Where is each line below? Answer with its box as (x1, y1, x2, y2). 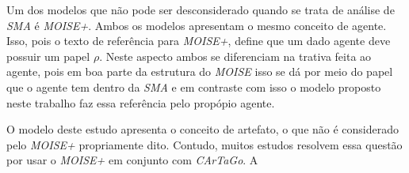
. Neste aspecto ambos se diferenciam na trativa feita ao (99, 47, 372, 64)
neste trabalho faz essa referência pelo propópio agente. (6, 94, 275, 111)
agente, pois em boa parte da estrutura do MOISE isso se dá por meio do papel (6, 63, 393, 80)
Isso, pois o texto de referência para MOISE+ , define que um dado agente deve (6, 32, 391, 49)
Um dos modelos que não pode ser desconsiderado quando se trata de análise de (6, 2, 395, 17)
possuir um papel (6, 47, 90, 64)
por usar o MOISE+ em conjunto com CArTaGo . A (6, 152, 258, 168)
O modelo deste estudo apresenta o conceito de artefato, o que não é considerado (6, 121, 399, 137)
